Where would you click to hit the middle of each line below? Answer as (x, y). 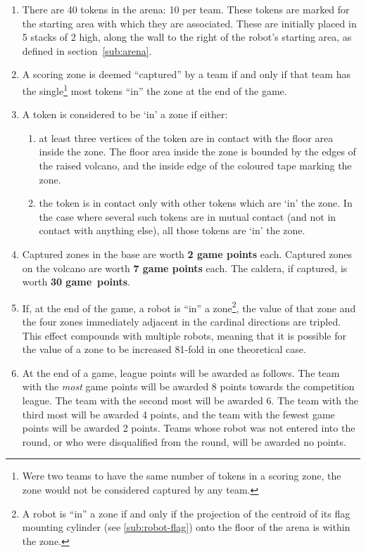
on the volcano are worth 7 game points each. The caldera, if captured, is (185, 268)
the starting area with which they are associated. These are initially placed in (189, 23)
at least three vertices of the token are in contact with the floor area (186, 137)
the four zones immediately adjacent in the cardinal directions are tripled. (182, 321)
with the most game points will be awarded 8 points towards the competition (188, 386)
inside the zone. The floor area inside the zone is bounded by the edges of (197, 152)
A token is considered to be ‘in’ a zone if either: (125, 114)
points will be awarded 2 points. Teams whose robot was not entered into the (189, 428)
